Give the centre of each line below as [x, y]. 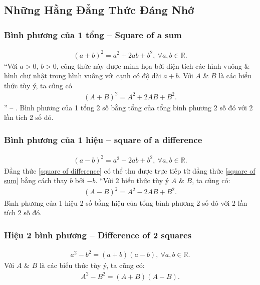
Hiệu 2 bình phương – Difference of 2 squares [98, 235]
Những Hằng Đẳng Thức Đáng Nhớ [99, 10]
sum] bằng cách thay [36, 180]
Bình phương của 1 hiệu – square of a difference [103, 139]
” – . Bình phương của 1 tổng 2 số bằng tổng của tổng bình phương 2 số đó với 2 [128, 107]
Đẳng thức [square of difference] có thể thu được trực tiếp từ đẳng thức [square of [130, 170]
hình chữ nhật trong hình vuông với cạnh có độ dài [83, 76]
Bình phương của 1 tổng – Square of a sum [93, 34]
